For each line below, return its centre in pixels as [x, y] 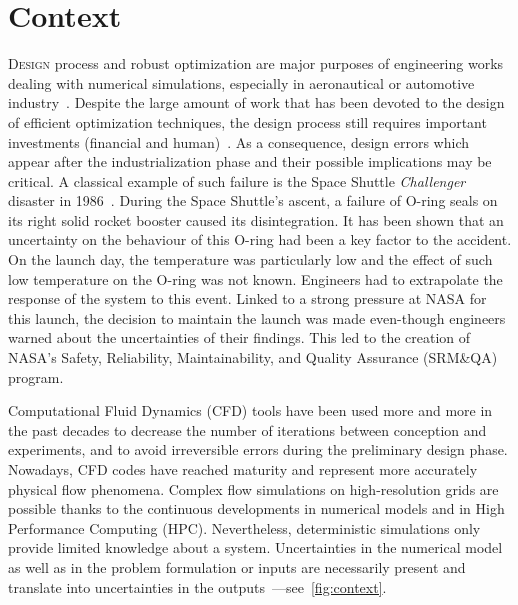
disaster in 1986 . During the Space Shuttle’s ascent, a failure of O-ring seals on [253, 200]
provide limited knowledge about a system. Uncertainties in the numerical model [255, 547]
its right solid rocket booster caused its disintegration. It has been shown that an [256, 219]
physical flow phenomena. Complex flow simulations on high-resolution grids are [253, 488]
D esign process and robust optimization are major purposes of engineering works [256, 63]
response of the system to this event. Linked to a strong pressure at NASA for [247, 298]
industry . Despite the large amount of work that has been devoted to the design [256, 102]
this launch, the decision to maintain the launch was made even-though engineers [257, 317]
